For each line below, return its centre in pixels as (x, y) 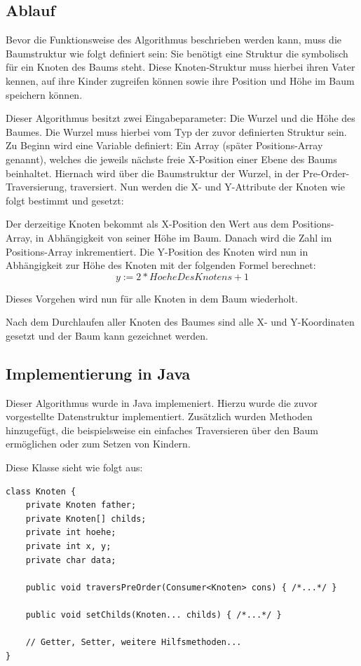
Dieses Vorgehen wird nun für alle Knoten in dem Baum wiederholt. (152, 298)
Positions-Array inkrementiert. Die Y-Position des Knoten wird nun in (157, 251)
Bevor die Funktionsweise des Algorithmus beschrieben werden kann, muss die (174, 40)
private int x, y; (68, 547)
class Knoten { (41, 491)
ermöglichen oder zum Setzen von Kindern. (98, 444)
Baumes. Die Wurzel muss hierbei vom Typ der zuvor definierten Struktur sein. (176, 131)
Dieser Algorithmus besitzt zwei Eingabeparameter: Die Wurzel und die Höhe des (180, 118)
